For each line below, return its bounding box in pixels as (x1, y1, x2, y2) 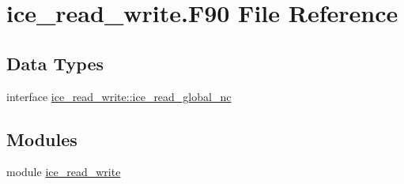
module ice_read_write (6, 163, 121, 180)
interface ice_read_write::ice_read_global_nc (6, 88, 232, 104)
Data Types (6, 51, 104, 75)
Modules (6, 126, 77, 151)
